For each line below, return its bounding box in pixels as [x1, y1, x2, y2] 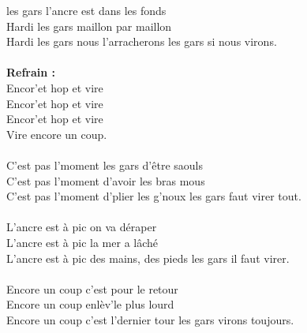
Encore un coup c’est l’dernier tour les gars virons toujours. [6, 311, 294, 327]
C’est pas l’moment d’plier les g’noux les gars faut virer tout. [6, 188, 301, 204]
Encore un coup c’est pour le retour [6, 280, 178, 297]
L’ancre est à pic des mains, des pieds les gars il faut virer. [6, 249, 290, 266]
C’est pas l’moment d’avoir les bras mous [6, 172, 205, 189]
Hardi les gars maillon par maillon [6, 17, 172, 34]
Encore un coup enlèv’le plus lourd [6, 296, 174, 312]
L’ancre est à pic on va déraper [6, 219, 157, 235]
